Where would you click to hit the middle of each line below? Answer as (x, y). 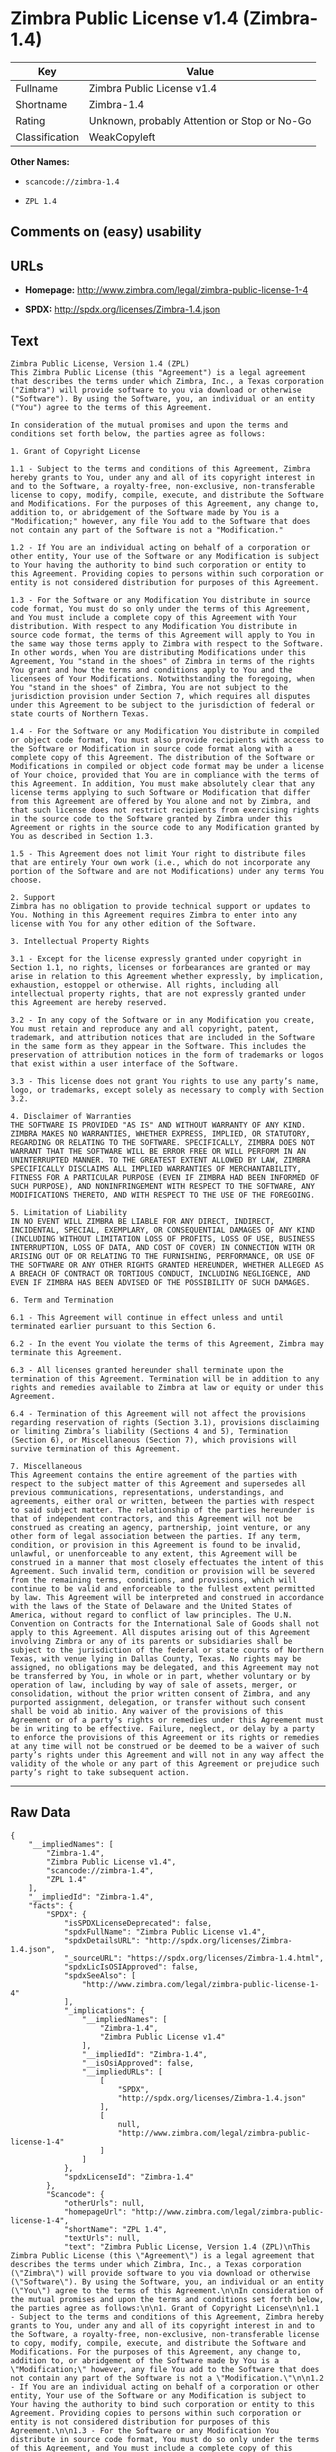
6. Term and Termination (62, 1300)
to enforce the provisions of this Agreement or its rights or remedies (165, 1737)
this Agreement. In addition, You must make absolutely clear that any (162, 783)
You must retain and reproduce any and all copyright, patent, (145, 1028)
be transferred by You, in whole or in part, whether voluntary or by (160, 1676)
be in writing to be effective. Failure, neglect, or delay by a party (162, 1728)
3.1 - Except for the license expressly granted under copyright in (156, 958)
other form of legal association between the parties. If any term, (156, 1536)
